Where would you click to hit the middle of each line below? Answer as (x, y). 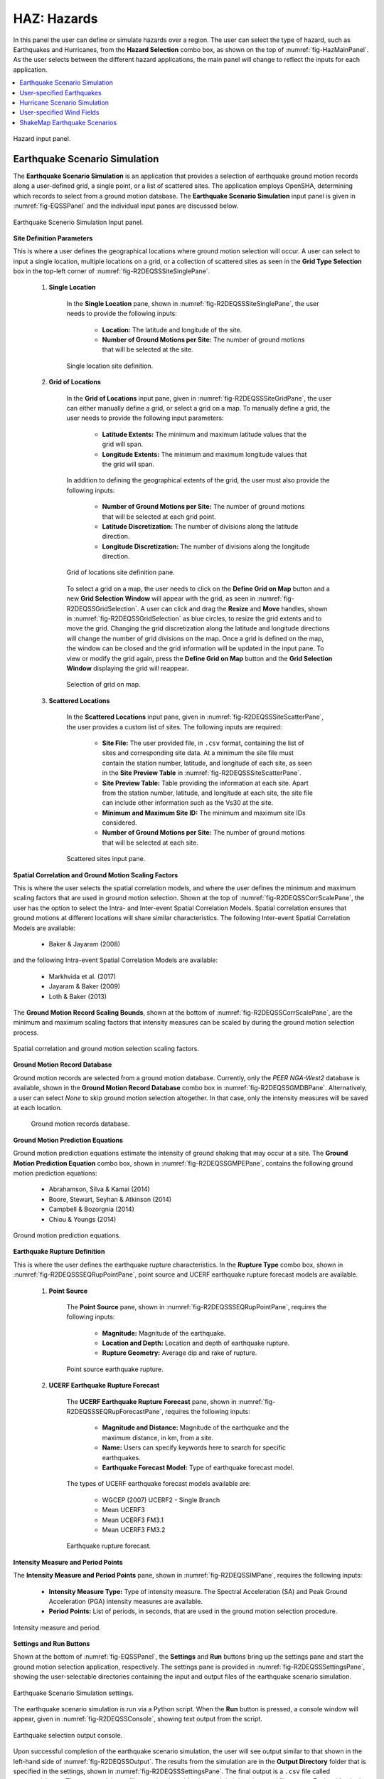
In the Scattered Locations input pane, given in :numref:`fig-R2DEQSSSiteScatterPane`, (195, 717)
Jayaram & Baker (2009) (85, 986)
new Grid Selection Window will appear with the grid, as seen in (161, 598)
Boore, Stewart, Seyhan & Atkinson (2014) (110, 1199)
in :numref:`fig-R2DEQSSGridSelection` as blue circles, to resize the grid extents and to (194, 618)
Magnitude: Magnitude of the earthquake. (164, 1333)
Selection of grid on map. (104, 685)
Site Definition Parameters (53, 238)
